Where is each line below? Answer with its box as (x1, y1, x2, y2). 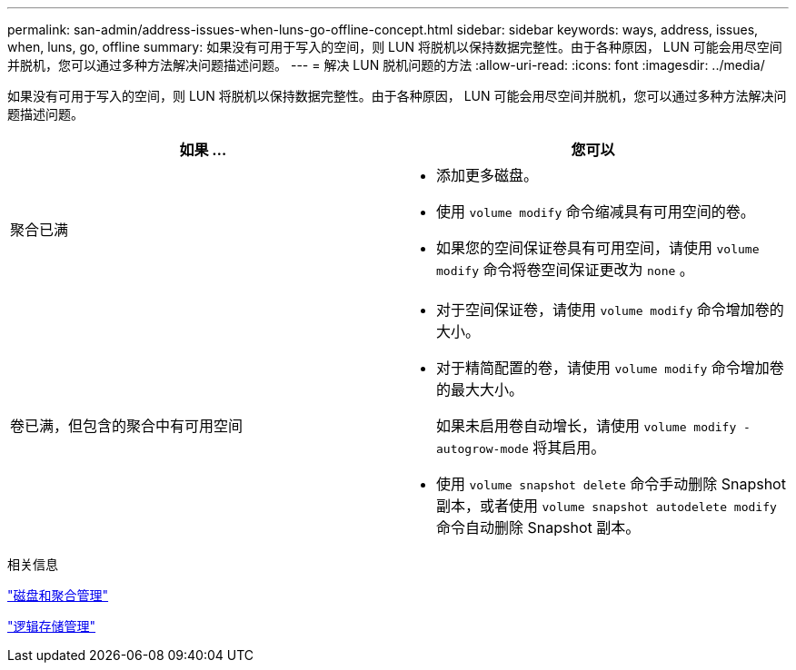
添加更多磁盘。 (436, 166, 539, 184)
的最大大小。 (436, 380, 524, 399)
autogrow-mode (436, 442, 529, 456)
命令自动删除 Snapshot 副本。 (436, 518, 641, 537)
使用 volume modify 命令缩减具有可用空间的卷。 (436, 202, 755, 221)
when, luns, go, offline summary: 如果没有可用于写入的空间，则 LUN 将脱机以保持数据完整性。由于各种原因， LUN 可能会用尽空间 (7, 39, 782, 54)
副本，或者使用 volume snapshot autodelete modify (436, 497, 777, 515)
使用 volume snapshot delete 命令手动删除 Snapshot (436, 475, 786, 493)
